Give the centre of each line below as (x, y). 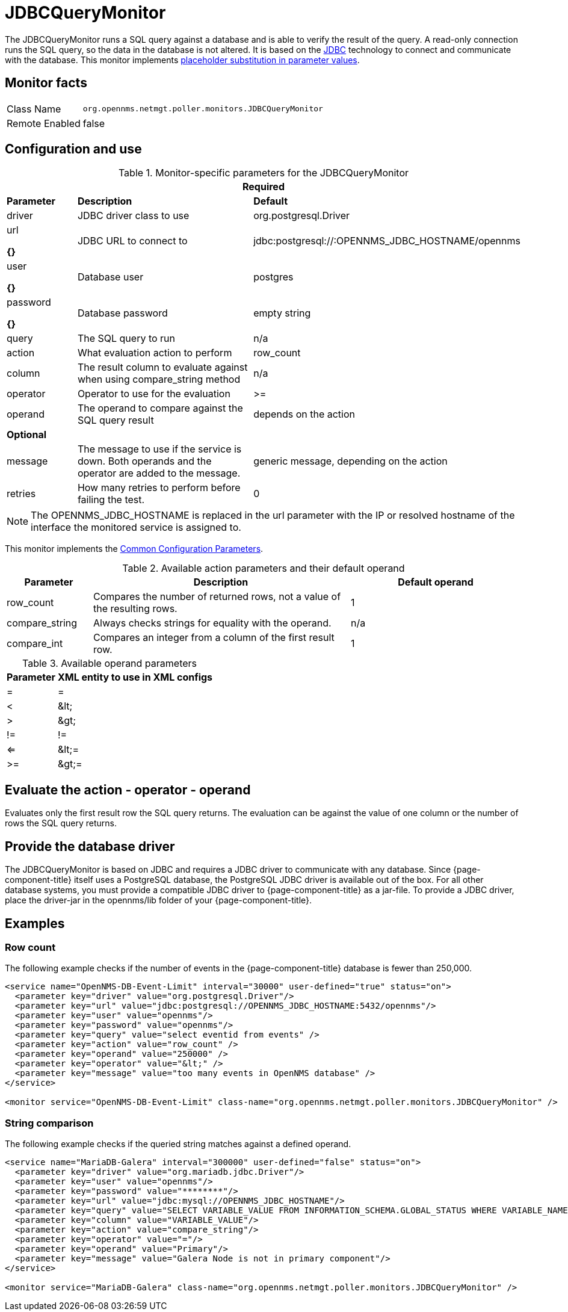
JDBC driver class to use (133, 216)
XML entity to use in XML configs (135, 677)
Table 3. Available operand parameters (110, 664)
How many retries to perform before (159, 488)
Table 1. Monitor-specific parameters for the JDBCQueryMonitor (264, 173)
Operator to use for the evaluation (154, 394)
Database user (110, 277)
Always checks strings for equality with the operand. (212, 623)
